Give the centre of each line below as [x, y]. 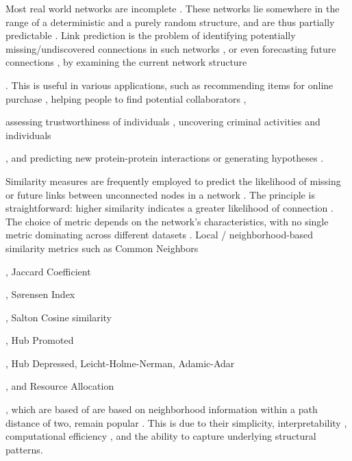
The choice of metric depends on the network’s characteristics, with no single [167, 221]
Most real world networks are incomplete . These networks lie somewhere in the [173, 8]
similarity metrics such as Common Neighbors [102, 248]
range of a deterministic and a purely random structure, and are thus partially [170, 22]
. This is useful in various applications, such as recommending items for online [169, 85]
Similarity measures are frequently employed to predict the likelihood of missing [173, 180]
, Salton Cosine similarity [59, 317]
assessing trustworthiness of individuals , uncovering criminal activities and [163, 122]
